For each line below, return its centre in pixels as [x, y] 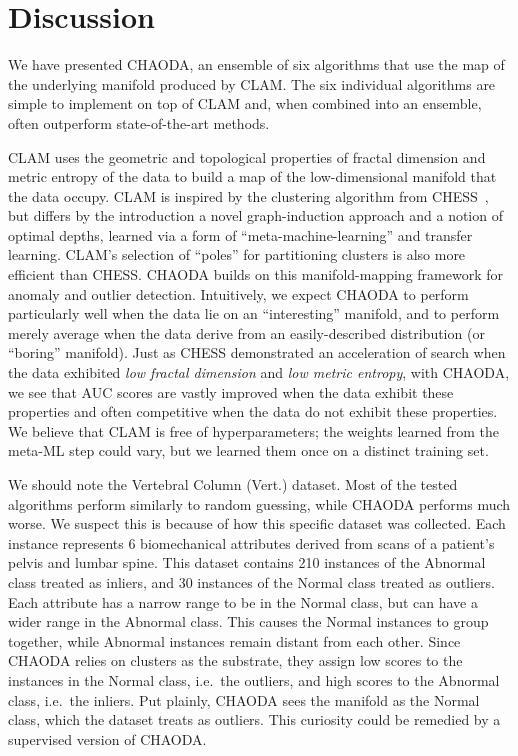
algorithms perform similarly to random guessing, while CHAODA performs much [259, 503]
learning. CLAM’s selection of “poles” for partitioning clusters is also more [237, 254]
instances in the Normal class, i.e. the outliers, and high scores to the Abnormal [254, 679]
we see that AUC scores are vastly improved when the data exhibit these [231, 391]
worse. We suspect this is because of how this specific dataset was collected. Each [257, 523]
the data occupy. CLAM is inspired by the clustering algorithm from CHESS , [248, 195]
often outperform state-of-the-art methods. [139, 122]
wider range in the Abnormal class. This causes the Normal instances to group [248, 621]
